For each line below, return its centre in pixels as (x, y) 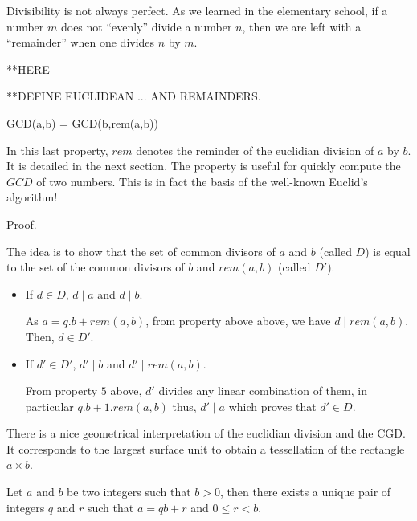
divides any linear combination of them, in (263, 391)
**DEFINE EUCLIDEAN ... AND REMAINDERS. (134, 96)
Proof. (22, 224)
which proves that (272, 406)
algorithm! (32, 197)
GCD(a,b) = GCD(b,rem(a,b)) (82, 122)
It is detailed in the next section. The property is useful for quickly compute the (204, 166)
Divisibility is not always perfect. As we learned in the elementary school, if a (197, 10)
